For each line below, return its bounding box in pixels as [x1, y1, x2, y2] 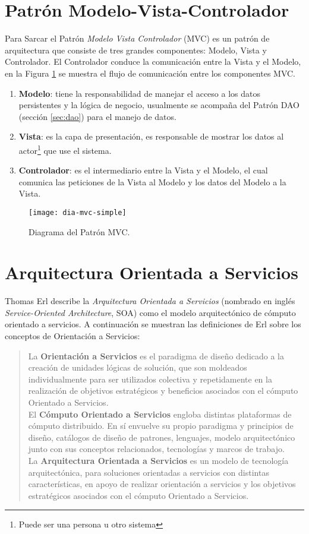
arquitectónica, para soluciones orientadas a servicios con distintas [28, 466, 269, 478]
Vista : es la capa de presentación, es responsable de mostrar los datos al [18, 130, 284, 143]
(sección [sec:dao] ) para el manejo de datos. [18, 110, 176, 122]
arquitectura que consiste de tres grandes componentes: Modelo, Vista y [5, 43, 267, 56]
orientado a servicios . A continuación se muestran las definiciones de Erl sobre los [5, 318, 301, 330]
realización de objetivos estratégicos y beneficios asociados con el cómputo [28, 384, 298, 397]
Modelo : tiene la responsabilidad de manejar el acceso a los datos [18, 87, 260, 99]
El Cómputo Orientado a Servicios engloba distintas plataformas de [28, 407, 292, 420]
